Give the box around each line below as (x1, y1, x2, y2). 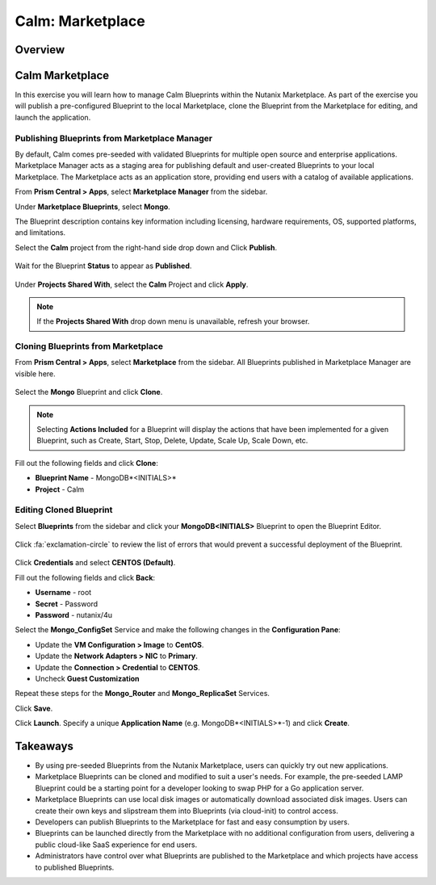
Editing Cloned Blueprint (15, 505, 113, 516)
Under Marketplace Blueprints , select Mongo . (15, 202, 171, 212)
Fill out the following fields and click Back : (15, 573, 156, 582)
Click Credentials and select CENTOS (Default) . (15, 558, 176, 568)
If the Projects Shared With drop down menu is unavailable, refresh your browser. (36, 317, 310, 326)
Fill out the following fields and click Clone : (15, 458, 159, 468)
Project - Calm (35, 484, 85, 494)
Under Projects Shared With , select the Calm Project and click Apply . (15, 279, 249, 289)
